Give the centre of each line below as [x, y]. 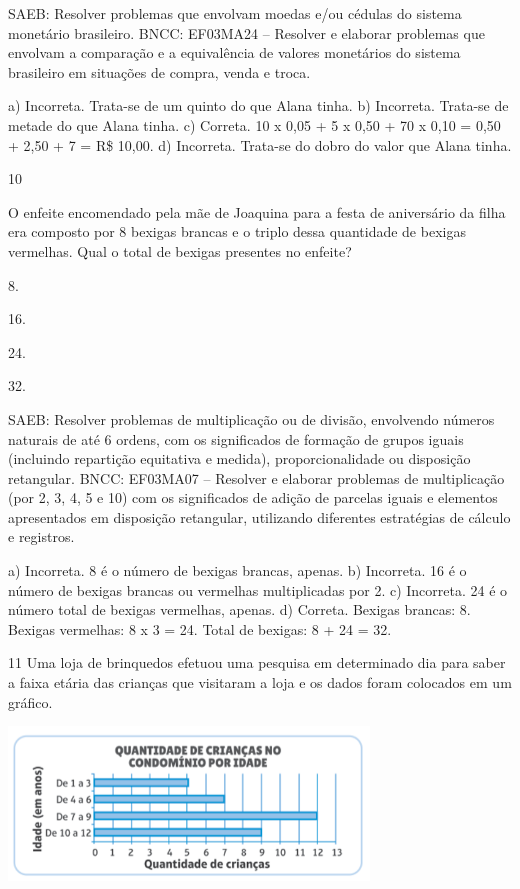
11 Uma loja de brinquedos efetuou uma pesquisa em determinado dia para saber [257, 662]
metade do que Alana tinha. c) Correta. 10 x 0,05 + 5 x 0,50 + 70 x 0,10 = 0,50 [254, 124]
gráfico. [30, 701]
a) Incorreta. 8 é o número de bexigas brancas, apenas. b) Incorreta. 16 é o [237, 570]
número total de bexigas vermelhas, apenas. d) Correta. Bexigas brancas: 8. [239, 609]
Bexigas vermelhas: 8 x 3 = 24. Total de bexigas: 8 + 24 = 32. [200, 628]
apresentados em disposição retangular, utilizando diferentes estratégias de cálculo [259, 516]
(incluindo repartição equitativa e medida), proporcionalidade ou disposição [239, 458]
